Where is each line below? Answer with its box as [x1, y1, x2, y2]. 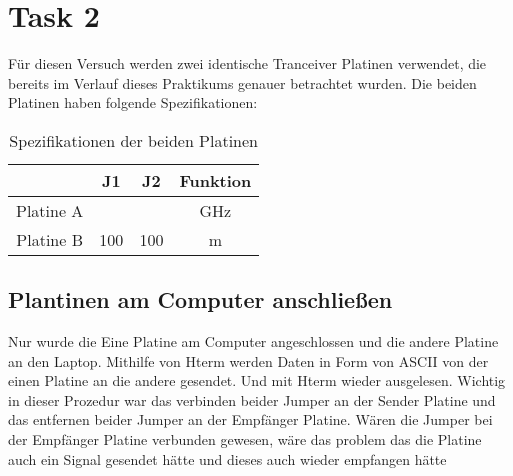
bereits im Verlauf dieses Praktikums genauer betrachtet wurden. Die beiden [8, 72, 477, 93]
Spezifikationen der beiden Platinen [9, 128, 259, 152]
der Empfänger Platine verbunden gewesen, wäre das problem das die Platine [8, 429, 482, 450]
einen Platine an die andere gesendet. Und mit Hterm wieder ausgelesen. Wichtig [8, 370, 506, 391]
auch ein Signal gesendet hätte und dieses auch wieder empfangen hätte [8, 448, 447, 469]
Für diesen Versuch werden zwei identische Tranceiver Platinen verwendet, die [8, 53, 487, 74]
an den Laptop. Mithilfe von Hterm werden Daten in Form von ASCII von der [8, 350, 489, 371]
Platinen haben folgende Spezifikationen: [8, 92, 258, 113]
